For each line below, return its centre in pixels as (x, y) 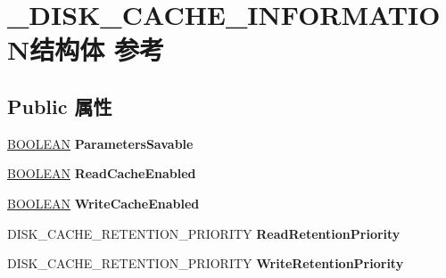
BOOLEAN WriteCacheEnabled (103, 203)
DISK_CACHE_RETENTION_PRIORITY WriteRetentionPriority (206, 263)
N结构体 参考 (86, 49)
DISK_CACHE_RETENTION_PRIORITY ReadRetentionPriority (204, 233)
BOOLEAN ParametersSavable (100, 143)
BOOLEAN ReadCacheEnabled (102, 173)
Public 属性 (60, 106)
